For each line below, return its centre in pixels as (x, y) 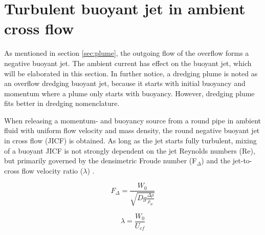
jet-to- (242, 161)
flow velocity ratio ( (52, 170)
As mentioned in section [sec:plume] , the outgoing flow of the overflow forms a (127, 53)
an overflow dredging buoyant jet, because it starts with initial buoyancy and (125, 83)
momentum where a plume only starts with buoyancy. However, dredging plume (129, 93)
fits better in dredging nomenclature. (62, 103)
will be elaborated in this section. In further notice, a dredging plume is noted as (131, 73)
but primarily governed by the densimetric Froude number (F (101, 161)
